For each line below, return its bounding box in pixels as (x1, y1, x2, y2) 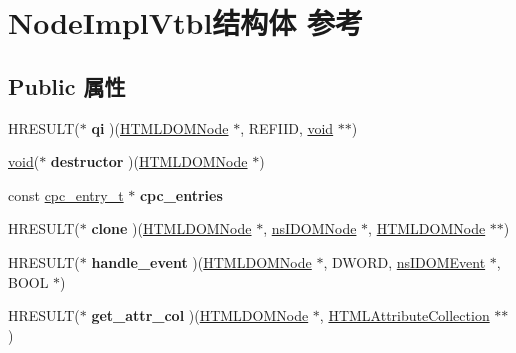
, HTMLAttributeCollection (319, 305, 490, 326)
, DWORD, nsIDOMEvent (323, 251, 486, 272)
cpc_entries (139, 184, 223, 205)
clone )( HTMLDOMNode (91, 218, 252, 239)
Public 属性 (8, 70, 126, 101)
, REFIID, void (240, 117, 334, 138)
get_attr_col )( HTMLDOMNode (91, 305, 309, 326)
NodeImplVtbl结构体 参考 (8, 2, 364, 43)
